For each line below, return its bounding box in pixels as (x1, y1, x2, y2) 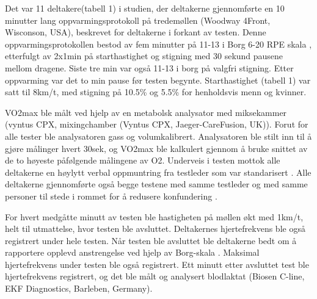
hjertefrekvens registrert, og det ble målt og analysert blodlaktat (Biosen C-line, (5, 270, 305, 283)
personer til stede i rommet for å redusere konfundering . (5, 189, 217, 202)
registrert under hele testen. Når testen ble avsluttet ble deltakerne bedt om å (5, 234, 297, 247)
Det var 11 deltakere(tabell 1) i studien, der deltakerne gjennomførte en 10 (5, 2, 285, 14)
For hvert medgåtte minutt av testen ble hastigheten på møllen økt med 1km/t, (5, 210, 304, 223)
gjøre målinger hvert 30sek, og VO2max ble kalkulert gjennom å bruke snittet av (5, 142, 308, 154)
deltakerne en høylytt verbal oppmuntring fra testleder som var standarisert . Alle (5, 165, 312, 178)
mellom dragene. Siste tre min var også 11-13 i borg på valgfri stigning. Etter (5, 61, 294, 74)
